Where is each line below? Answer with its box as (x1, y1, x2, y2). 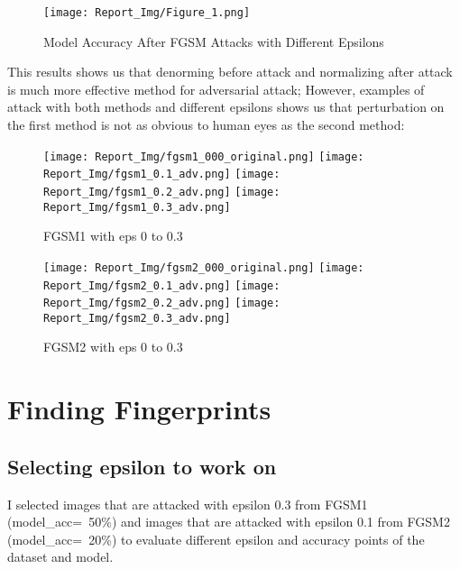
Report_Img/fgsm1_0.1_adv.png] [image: (43, 168, 281, 181)
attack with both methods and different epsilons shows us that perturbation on (7, 97, 445, 116)
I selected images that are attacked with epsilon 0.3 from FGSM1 (7, 494, 368, 513)
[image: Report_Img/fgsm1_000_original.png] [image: (43, 150, 364, 163)
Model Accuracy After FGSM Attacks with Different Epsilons (43, 32, 384, 50)
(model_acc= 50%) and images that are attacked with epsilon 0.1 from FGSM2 (7, 512, 450, 531)
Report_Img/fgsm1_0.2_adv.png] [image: (43, 185, 281, 198)
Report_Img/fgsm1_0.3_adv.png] (43, 200, 231, 214)
